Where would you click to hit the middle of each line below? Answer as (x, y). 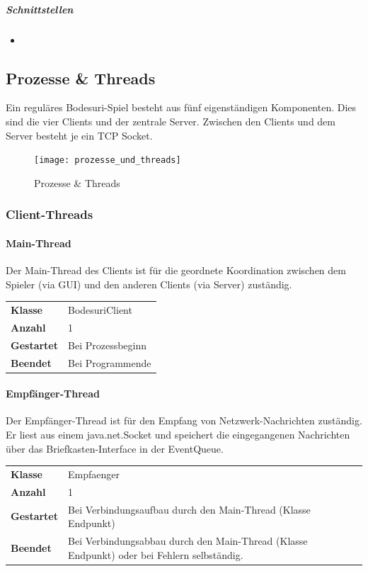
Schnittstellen (40, 9)
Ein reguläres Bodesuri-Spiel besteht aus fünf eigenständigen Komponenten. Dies (181, 107)
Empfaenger (94, 474)
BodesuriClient (100, 309)
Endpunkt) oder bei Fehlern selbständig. (156, 554)
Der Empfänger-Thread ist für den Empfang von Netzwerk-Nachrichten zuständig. (184, 420)
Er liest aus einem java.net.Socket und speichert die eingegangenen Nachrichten (178, 434)
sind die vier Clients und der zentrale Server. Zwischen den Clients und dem (171, 121)
